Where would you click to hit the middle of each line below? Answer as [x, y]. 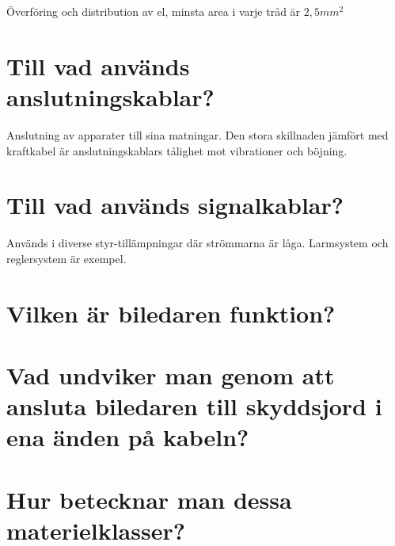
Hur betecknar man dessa [149, 499]
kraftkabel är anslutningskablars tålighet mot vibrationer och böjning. [177, 150]
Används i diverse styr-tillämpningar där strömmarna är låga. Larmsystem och [197, 243]
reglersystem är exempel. [66, 258]
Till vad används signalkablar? [175, 205]
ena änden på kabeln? [128, 437]
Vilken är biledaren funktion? [171, 313]
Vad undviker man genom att [171, 374]
